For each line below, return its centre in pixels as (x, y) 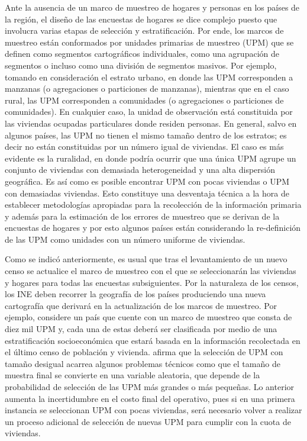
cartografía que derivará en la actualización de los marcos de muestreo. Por (141, 305)
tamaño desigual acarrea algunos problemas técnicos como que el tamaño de (143, 363)
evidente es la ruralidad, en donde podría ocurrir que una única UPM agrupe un (151, 158)
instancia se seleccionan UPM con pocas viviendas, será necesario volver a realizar (153, 410)
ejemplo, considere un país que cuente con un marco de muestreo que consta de (148, 317)
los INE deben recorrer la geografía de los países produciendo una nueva (135, 294)
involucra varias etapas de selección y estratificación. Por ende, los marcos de (144, 30)
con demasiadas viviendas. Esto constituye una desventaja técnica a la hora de (147, 193)
